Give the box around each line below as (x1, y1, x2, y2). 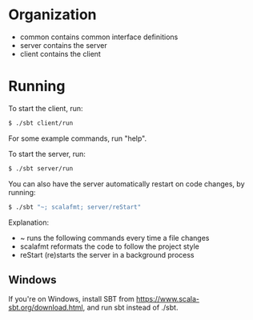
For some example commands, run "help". (8, 134, 147, 143)
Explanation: (8, 218, 50, 227)
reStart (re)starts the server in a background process (19, 250, 195, 259)
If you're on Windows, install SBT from (8, 294, 135, 304)
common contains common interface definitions (19, 32, 179, 42)
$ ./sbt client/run (8, 118, 74, 127)
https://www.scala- (135, 294, 200, 304)
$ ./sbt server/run (8, 164, 74, 173)
